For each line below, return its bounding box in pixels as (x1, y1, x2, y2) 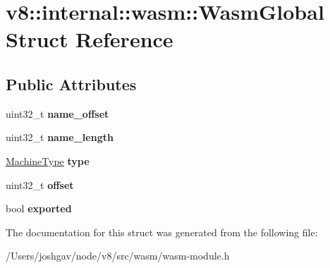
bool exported (6, 201, 72, 216)
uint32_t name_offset (6, 106, 109, 121)
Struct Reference (6, 25, 173, 54)
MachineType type (6, 153, 90, 168)
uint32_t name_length (6, 130, 114, 145)
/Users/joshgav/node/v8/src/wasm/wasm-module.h (6, 248, 230, 263)
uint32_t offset (6, 177, 74, 192)
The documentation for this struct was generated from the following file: (6, 224, 318, 239)
